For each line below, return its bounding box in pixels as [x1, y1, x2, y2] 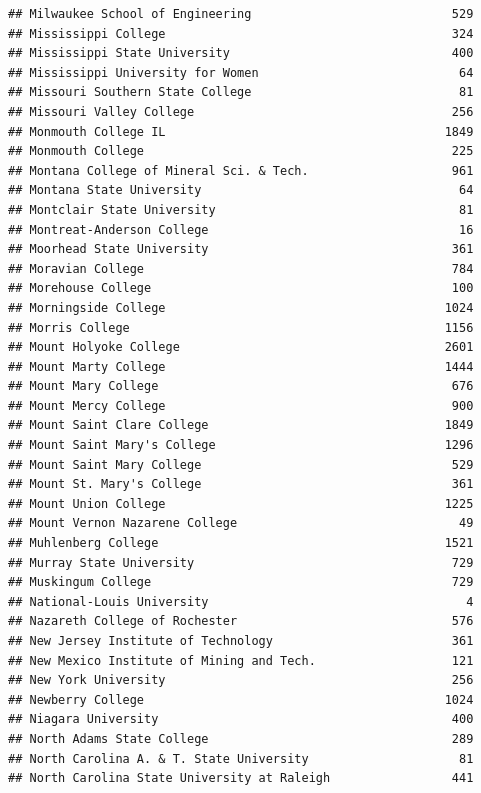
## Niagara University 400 [8, 712, 474, 727]
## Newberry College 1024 [8, 692, 474, 707]
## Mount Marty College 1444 [8, 359, 474, 374]
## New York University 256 [8, 673, 474, 688]
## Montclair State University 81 [8, 202, 474, 217]
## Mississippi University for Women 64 [8, 65, 474, 80]
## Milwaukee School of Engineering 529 [8, 7, 474, 21]
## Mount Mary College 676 [8, 379, 474, 394]
